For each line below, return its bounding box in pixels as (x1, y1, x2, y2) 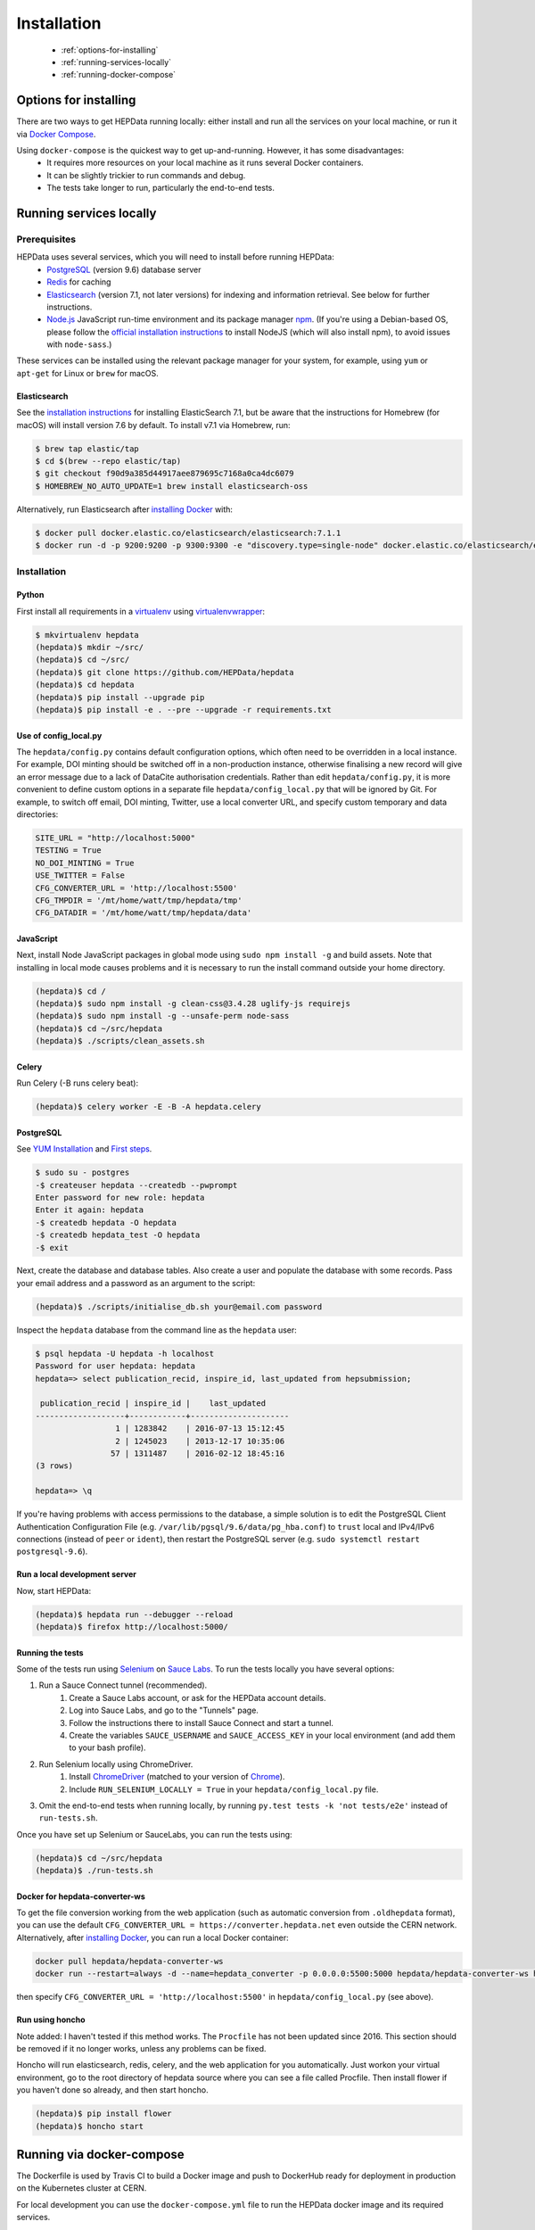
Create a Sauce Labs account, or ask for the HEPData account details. (69, 1692, 326, 1703)
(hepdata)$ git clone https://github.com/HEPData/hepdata (35, 667, 294, 677)
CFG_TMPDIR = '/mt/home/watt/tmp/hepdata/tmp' (35, 895, 243, 905)
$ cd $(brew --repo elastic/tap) (35, 456, 182, 467)
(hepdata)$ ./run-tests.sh (35, 1865, 153, 1876)
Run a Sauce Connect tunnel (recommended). (38, 1680, 208, 1690)
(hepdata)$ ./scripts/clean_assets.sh (35, 1036, 205, 1046)
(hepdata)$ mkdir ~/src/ (35, 642, 144, 653)
